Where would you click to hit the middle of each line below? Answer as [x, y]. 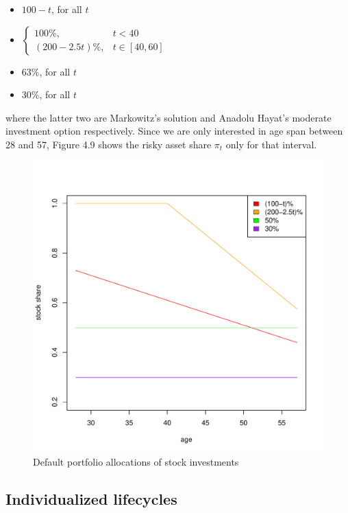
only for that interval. [271, 144]
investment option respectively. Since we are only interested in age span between [174, 131]
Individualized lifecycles [91, 499]
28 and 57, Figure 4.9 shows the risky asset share [109, 144]
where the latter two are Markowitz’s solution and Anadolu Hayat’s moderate [169, 117]
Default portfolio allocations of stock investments [136, 462]
